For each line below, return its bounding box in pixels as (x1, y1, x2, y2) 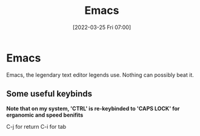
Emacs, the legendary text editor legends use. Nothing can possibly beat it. (6, 71, 194, 79)
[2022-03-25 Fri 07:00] (72, 24, 132, 31)
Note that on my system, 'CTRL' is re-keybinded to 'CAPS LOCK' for (6, 105, 180, 112)
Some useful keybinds (6, 89, 93, 99)
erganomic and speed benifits (6, 111, 84, 118)
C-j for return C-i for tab (6, 123, 67, 130)
